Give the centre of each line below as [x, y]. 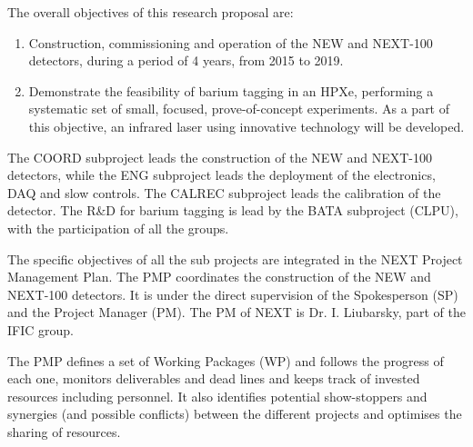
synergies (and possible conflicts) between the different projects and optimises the [235, 414]
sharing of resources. [64, 431]
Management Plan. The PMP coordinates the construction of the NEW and [219, 277]
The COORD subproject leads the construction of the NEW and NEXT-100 [220, 157]
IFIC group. [40, 329]
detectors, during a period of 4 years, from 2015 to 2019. [186, 60]
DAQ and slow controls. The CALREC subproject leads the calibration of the [224, 192]
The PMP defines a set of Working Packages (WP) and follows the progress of [226, 360]
